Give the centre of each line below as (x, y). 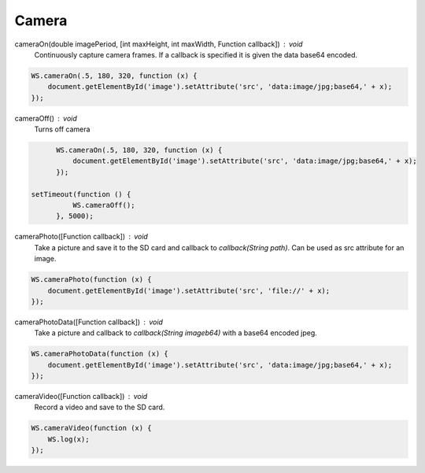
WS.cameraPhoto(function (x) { (92, 280)
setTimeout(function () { (81, 194)
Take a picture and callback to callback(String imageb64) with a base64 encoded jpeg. (176, 333)
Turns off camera (62, 129)
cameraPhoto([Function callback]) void (81, 237)
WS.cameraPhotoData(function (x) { (100, 354)
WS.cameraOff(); (103, 205)
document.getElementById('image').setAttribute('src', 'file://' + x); (189, 290)
